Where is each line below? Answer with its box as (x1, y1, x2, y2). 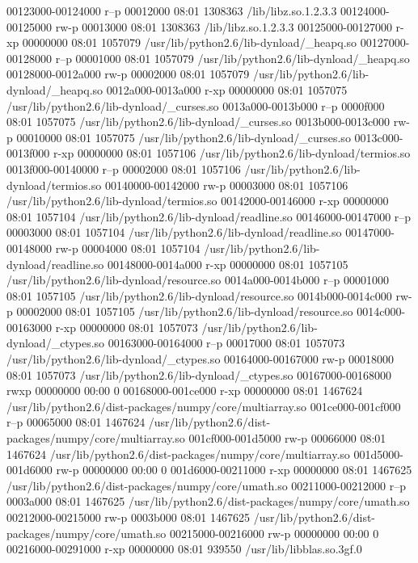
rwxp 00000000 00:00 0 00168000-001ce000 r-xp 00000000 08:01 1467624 (6, 382, 363, 399)
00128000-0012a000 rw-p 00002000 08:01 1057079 (6, 65, 250, 82)
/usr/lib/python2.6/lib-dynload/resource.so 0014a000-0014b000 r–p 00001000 (6, 271, 389, 288)
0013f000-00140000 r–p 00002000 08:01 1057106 (6, 160, 241, 177)
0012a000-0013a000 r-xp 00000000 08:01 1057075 (106, 81, 348, 98)
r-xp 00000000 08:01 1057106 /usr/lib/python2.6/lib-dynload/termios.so (53, 145, 411, 162)
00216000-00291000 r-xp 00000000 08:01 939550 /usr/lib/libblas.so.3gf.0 (6, 540, 362, 557)
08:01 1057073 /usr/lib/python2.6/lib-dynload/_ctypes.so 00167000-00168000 (6, 366, 391, 383)
